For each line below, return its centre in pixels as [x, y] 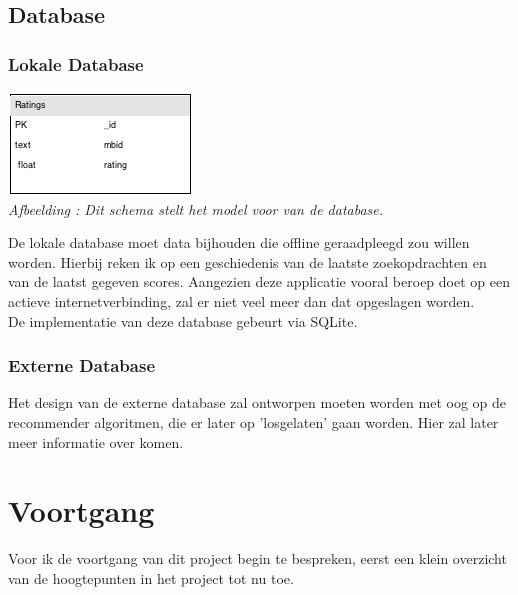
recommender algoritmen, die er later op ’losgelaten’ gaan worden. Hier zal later [253, 421]
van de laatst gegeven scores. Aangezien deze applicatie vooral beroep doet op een [259, 281]
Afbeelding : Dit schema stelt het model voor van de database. [196, 208]
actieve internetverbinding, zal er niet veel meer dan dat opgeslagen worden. [241, 300]
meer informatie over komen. [96, 441]
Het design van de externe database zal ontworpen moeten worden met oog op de [257, 402]
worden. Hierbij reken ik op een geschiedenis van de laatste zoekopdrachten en [247, 261]
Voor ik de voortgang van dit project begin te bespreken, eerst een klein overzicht [257, 558]
